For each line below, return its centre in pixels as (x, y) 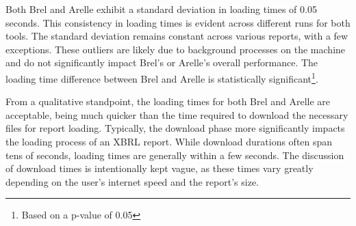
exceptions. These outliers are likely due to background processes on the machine (176, 49)
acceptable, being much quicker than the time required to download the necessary (177, 114)
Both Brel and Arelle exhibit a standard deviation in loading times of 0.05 (161, 9)
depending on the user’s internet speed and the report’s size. (132, 181)
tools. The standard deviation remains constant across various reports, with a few (177, 36)
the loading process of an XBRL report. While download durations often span (169, 141)
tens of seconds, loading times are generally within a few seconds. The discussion (175, 155)
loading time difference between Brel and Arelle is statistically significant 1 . (162, 77)
